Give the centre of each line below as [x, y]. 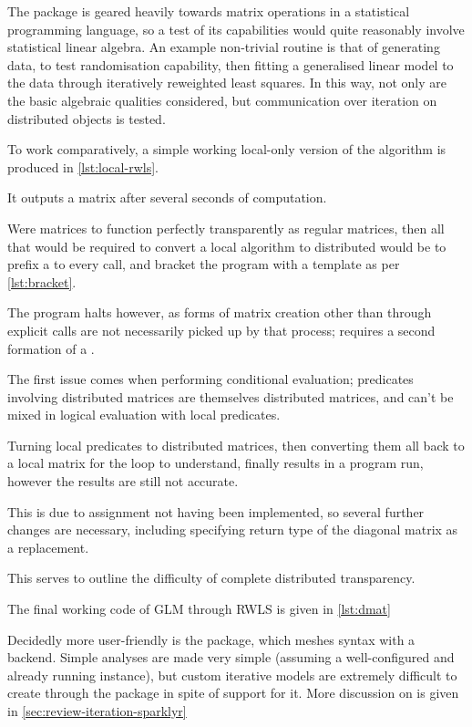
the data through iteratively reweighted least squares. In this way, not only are [227, 83]
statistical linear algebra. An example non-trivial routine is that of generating [224, 47]
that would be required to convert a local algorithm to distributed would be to [227, 246]
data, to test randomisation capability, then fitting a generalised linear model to [231, 64]
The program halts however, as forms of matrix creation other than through [220, 312]
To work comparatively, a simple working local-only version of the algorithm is [227, 149]
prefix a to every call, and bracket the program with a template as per [204, 264]
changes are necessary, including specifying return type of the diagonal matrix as [233, 530]
